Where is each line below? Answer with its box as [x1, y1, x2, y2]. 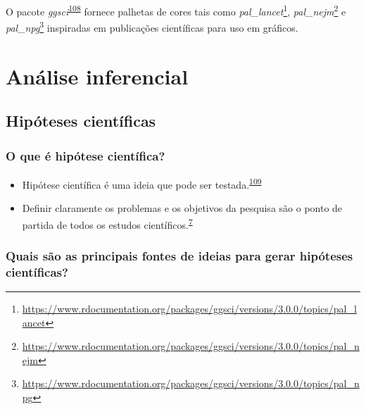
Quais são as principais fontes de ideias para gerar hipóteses [6, 246, 353, 264]
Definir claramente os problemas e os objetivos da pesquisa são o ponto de [22, 201, 343, 215]
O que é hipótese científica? [6, 146, 165, 164]
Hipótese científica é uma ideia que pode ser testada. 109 [22, 175, 262, 191]
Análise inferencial [6, 61, 189, 90]
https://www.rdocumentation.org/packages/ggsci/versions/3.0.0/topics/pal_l [22, 301, 357, 316]
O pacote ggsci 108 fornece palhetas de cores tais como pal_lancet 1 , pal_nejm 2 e [6, 2, 346, 18]
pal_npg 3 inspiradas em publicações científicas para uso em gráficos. [6, 18, 298, 34]
